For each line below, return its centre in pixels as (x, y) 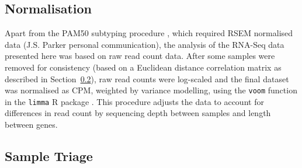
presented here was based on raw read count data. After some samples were (140, 56)
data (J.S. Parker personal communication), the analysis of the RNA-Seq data (145, 44)
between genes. (31, 125)
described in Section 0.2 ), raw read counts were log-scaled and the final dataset (147, 78)
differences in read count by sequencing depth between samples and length (138, 113)
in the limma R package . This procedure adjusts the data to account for (134, 101)
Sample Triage (49, 156)
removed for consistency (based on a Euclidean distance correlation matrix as (143, 67)
